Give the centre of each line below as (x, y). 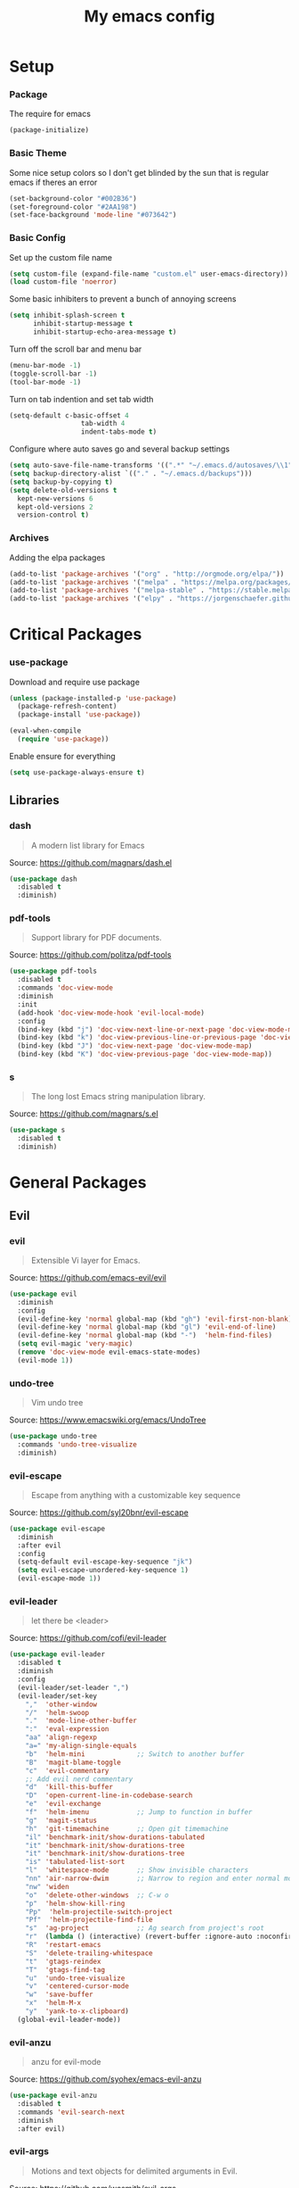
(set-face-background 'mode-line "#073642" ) (93, 215)
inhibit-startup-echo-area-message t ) (105, 332)
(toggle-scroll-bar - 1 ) (53, 373)
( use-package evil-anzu (53, 2096)
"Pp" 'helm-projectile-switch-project (99, 1911)
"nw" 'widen (47, 1886)
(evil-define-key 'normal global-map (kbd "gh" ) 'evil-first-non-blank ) (155, 1319)
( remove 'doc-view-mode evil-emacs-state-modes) (109, 1352)
